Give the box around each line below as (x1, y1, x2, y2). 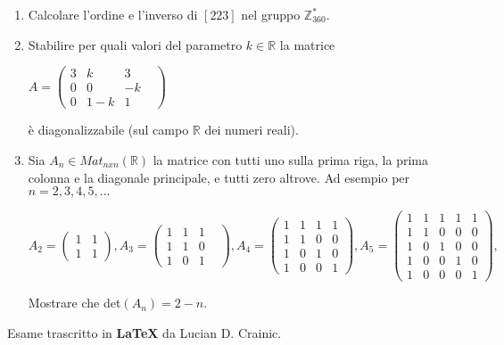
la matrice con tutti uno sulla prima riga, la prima (153, 150, 428, 168)
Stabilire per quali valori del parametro (28, 35, 243, 53)
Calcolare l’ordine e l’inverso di (28, 5, 198, 23)
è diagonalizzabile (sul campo (28, 120, 189, 139)
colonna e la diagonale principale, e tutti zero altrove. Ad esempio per (28, 168, 410, 186)
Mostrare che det (28, 293, 121, 312)
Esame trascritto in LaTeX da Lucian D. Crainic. (7, 323, 282, 341)
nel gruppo (241, 5, 301, 23)
